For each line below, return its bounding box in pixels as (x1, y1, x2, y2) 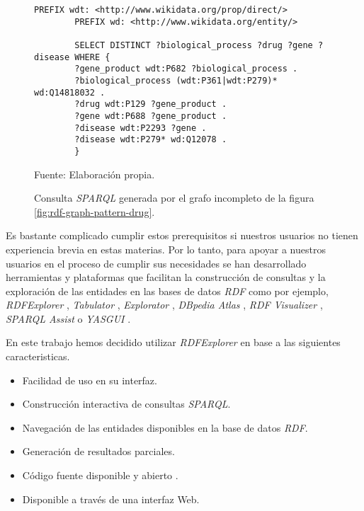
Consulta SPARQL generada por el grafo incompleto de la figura (34, 190, 314, 205)
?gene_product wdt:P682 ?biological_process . (74, 64, 298, 74)
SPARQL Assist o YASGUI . (6, 311, 131, 326)
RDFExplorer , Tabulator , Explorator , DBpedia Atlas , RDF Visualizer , (6, 297, 323, 312)
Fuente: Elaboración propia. (34, 166, 155, 181)
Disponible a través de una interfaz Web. (22, 491, 200, 506)
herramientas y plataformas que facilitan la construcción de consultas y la (6, 270, 326, 285)
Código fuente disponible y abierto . (22, 468, 178, 483)
